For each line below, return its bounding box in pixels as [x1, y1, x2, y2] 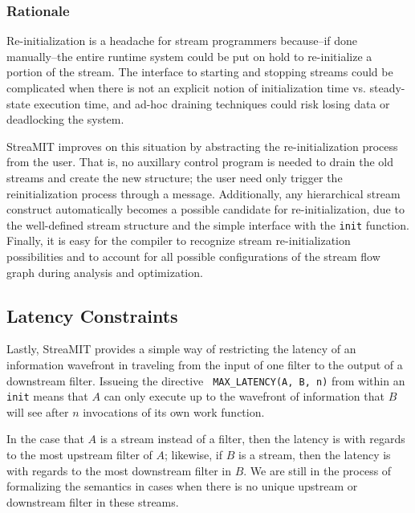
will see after [6, 403, 69, 420]
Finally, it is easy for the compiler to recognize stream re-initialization [6, 232, 351, 249]
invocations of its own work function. [83, 403, 265, 420]
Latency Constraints [6, 303, 178, 328]
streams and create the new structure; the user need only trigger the [6, 169, 343, 185]
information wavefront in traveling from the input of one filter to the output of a [6, 356, 403, 373]
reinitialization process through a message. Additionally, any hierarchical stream [6, 185, 401, 202]
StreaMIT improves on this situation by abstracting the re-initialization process [6, 137, 398, 154]
